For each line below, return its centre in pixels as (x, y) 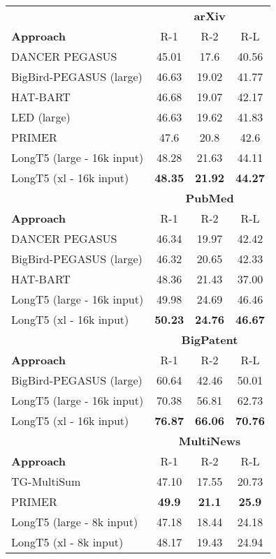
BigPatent (210, 340)
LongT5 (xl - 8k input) (67, 542)
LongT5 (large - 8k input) (75, 522)
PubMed (210, 198)
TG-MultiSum (46, 481)
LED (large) (41, 117)
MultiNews (210, 441)
